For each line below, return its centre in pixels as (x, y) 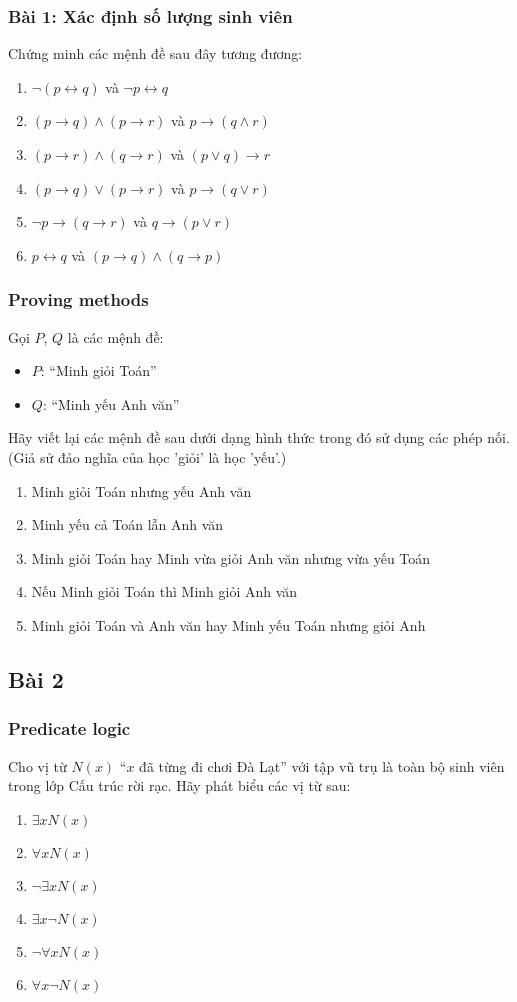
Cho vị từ (37, 765)
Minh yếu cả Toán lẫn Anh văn (127, 524)
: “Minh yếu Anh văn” (111, 403)
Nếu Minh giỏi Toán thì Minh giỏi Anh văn (164, 591)
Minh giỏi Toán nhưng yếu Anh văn (141, 490)
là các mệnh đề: (115, 336)
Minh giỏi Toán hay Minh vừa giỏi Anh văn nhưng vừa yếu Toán (231, 557)
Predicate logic (69, 728)
